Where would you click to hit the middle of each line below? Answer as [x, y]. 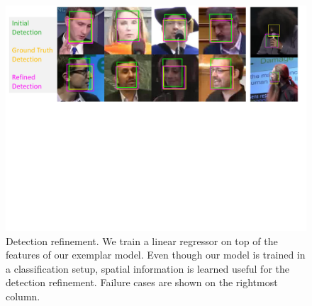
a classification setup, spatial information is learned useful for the [147, 268]
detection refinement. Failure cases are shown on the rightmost [142, 282]
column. [23, 296]
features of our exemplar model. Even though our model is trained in [156, 255]
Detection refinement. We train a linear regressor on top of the [142, 240]
